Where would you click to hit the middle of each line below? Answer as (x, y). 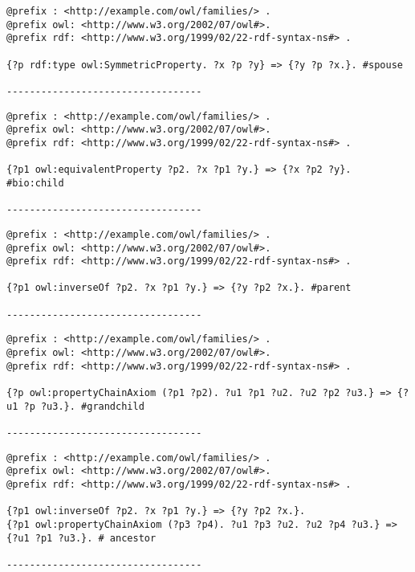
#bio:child (35, 183)
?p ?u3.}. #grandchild (84, 406)
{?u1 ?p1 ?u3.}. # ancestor (81, 538)
